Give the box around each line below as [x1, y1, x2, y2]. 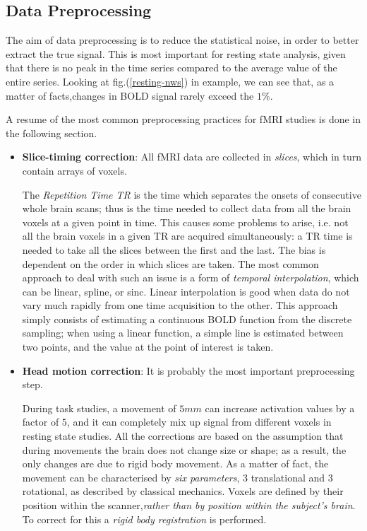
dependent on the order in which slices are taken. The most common [22, 256, 319, 271]
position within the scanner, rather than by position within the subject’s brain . [22, 498, 356, 513]
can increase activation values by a [205, 400, 355, 415]
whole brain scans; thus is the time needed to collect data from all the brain [22, 201, 351, 216]
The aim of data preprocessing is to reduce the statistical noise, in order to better [6, 33, 359, 47]
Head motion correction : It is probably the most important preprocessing [22, 363, 355, 378]
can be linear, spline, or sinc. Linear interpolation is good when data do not [22, 284, 350, 298]
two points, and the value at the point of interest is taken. [22, 339, 274, 354]
